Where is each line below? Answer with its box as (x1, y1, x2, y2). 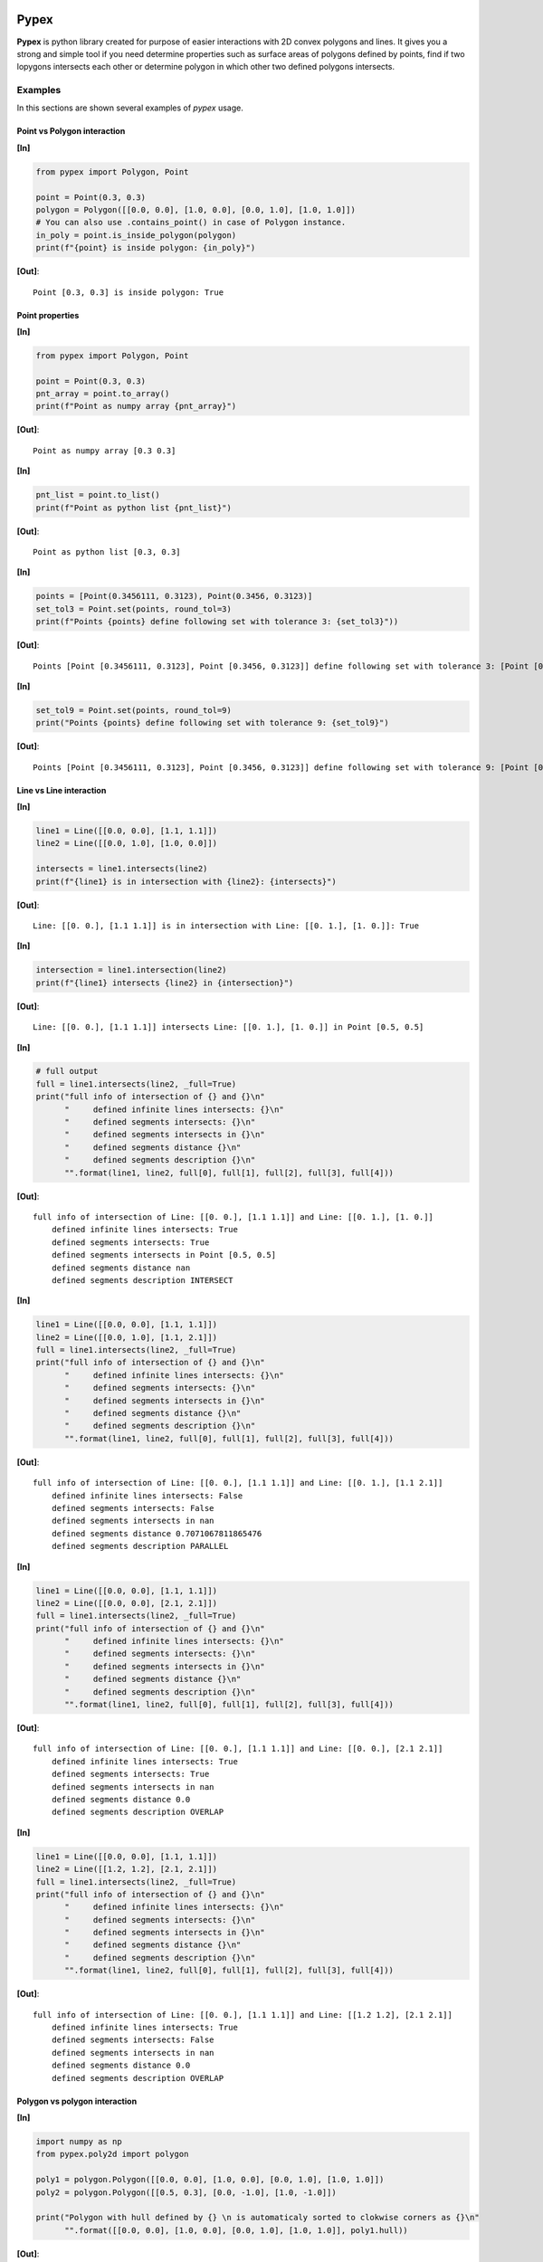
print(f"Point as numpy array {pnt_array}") (35, 401, 237, 412)
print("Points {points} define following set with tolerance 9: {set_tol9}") (35, 718, 389, 728)
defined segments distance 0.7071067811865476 (51, 1528, 262, 1538)
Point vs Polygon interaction (16, 126, 126, 137)
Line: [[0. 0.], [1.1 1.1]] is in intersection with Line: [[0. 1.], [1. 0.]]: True (33, 920, 420, 931)
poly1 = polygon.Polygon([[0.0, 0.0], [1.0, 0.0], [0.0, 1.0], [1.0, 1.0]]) (35, 2174, 385, 2185)
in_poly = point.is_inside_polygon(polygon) (35, 230, 237, 240)
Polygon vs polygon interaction (16, 2096, 138, 2106)
